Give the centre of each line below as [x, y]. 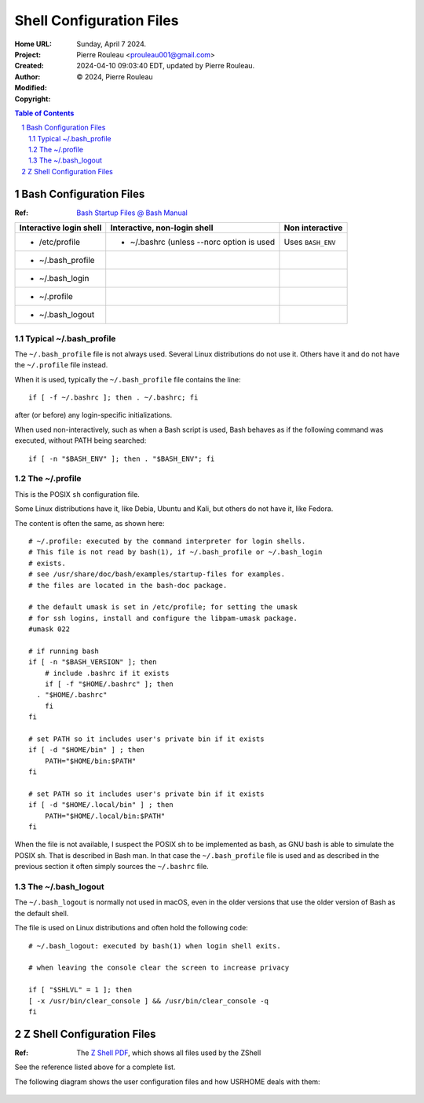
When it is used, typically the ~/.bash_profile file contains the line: [128, 379]
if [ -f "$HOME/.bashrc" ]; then [109, 684]
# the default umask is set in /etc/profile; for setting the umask [163, 607]
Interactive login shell [60, 228]
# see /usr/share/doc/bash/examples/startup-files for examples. [157, 574]
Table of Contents [44, 113]
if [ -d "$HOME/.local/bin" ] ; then [101, 805]
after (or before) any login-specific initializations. [93, 415]
